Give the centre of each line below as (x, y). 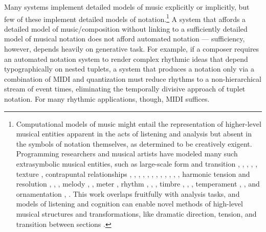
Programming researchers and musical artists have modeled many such (127, 154)
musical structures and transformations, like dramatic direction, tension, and (136, 213)
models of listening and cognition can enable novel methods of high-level (129, 204)
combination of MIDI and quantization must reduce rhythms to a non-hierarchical (133, 78)
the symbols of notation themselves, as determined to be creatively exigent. (134, 143)
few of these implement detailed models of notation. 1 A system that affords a (125, 18)
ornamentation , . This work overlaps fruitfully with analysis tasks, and (128, 193)
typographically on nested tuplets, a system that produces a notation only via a (129, 69)
